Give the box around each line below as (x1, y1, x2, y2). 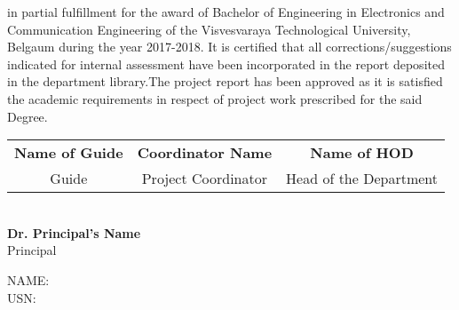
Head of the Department (286, 168, 439, 189)
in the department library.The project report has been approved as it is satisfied (7, 72, 443, 91)
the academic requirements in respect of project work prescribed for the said (7, 89, 423, 107)
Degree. (7, 107, 48, 125)
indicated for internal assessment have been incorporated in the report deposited (7, 54, 445, 73)
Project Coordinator (141, 168, 267, 189)
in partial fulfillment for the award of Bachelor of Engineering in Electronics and (7, 3, 445, 20)
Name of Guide (14, 142, 123, 163)
